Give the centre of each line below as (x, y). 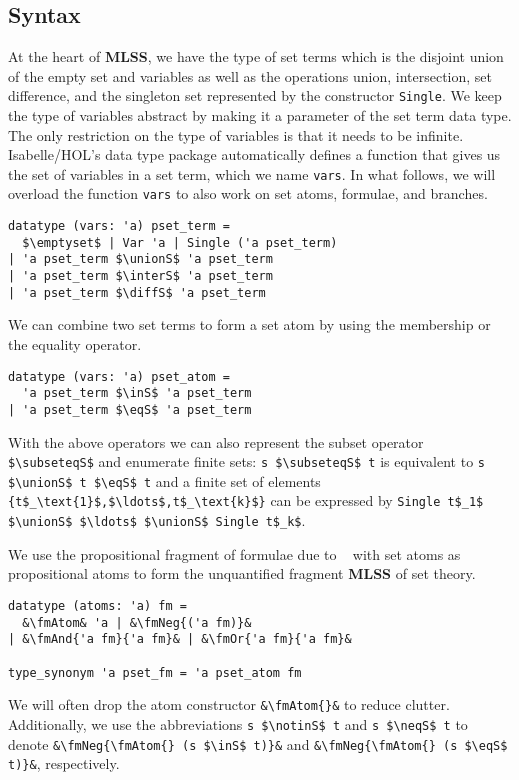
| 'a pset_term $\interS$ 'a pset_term (140, 276)
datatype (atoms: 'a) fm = (97, 605)
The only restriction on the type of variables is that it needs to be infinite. (236, 134)
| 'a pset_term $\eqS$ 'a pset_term (130, 409)
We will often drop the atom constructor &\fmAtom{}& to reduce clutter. (229, 704)
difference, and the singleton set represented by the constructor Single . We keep (255, 95)
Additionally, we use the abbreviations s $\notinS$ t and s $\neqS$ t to (238, 723)
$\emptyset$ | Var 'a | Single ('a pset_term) (180, 242)
